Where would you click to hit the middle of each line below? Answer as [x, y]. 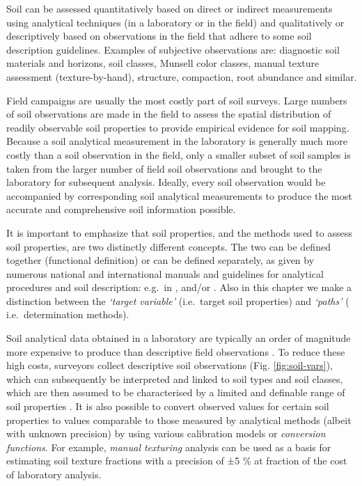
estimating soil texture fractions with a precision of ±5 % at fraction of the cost [177, 461]
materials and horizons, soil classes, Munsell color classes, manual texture [163, 63]
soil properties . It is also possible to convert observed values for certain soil [168, 406]
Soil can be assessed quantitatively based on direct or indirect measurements [170, 8]
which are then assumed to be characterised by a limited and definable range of [176, 392]
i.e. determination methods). [68, 314]
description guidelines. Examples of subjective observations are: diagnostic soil [173, 49]
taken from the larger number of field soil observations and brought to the [164, 168]
